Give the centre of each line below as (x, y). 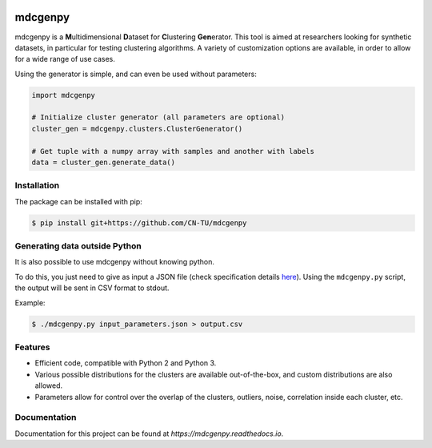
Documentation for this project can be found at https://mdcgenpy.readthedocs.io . (149, 434)
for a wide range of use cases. (65, 59)
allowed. (49, 385)
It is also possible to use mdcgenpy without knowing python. (115, 262)
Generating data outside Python (78, 246)
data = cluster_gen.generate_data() (104, 163)
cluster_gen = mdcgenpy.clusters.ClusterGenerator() (137, 129)
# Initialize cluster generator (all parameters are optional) (158, 117)
